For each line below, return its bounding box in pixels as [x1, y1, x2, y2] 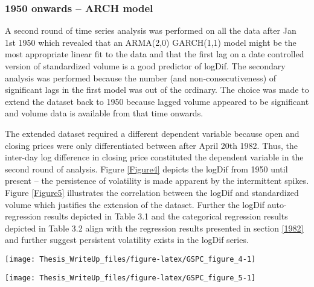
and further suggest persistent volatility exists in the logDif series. [5, 233, 249, 246]
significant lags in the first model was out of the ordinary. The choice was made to [5, 83, 309, 96]
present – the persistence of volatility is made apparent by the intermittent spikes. [5, 174, 309, 187]
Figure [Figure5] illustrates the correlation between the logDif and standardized [5, 186, 299, 198]
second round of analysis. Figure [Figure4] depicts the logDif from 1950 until [5, 162, 288, 175]
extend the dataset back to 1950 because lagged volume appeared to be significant [5, 95, 309, 107]
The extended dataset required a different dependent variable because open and [5, 127, 300, 139]
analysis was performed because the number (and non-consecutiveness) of [5, 71, 277, 84]
